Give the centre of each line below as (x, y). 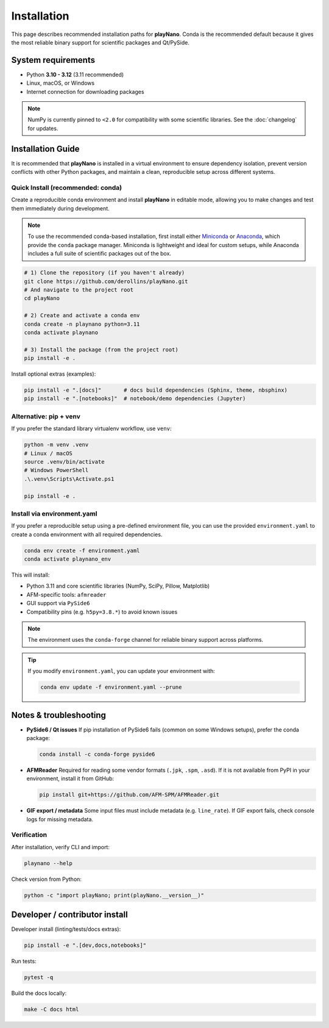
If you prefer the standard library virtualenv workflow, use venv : (91, 429)
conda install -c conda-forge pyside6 (97, 754)
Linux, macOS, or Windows (60, 83)
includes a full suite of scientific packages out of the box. (100, 254)
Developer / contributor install (69, 915)
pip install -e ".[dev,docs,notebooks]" (85, 945)
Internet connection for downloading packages (85, 92)
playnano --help (48, 863)
